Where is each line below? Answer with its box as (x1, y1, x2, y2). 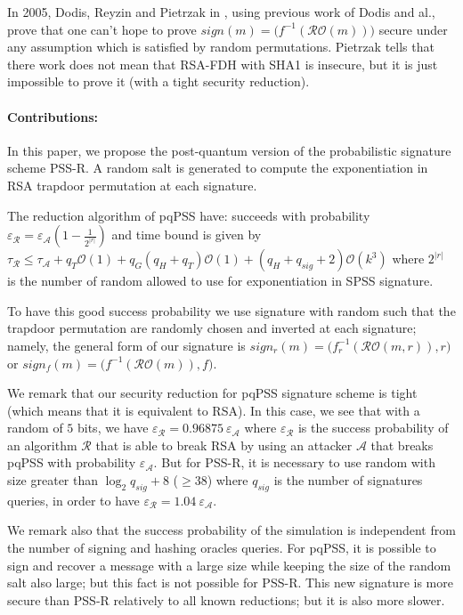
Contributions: (7, 107, 98, 125)
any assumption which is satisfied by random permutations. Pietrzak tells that (7, 37, 435, 56)
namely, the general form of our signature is (7, 336, 246, 354)
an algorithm (7, 435, 77, 454)
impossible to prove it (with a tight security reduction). (7, 72, 310, 91)
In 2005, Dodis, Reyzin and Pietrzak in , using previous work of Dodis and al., (7, 3, 435, 20)
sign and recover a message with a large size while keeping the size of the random (7, 555, 451, 574)
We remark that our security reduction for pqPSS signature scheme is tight (7, 384, 418, 402)
